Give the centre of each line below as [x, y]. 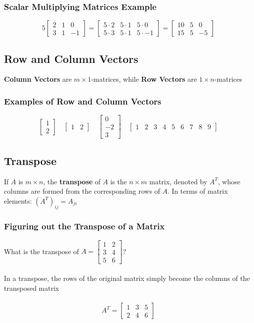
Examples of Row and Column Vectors [83, 101]
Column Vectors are [38, 79]
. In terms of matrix [198, 191]
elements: [18, 200]
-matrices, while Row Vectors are [144, 79]
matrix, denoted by [178, 181]
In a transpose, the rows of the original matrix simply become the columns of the [127, 278]
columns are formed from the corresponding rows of [82, 191]
